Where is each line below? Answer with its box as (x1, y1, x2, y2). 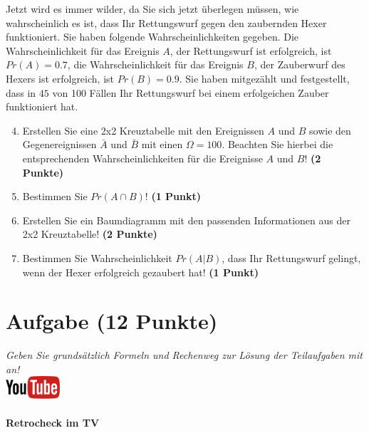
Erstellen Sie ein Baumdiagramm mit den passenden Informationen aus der (22, 212, 350, 227)
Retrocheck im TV (6, 415, 100, 430)
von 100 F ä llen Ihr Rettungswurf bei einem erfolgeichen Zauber (52, 85, 329, 100)
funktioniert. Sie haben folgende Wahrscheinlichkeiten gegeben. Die (6, 29, 299, 44)
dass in (6, 85, 36, 100)
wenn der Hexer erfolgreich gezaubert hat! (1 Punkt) (22, 264, 259, 279)
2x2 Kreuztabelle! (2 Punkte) (22, 226, 157, 241)
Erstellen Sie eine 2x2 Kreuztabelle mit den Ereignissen (22, 122, 264, 137)
